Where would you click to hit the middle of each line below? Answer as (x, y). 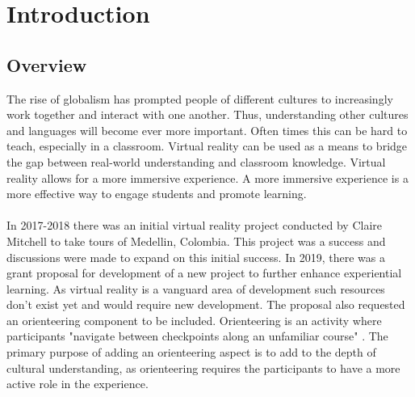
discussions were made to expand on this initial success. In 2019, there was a (196, 257)
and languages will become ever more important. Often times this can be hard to (207, 130)
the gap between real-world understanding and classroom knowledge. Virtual (196, 161)
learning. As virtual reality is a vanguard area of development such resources (196, 288)
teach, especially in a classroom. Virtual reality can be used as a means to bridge (207, 146)
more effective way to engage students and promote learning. (157, 194)
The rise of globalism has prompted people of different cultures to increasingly (200, 98)
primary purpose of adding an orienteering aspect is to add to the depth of (191, 352)
